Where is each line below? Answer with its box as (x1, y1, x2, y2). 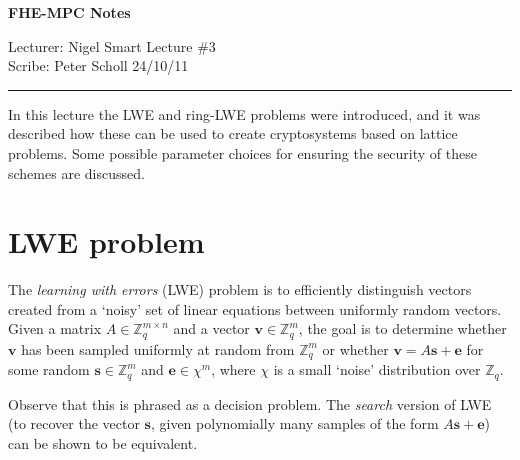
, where (211, 359, 256, 380)
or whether (322, 338, 389, 359)
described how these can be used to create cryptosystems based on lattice (8, 123, 458, 144)
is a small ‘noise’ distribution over (273, 359, 481, 380)
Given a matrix (8, 318, 102, 339)
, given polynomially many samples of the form (150, 413, 439, 434)
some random (8, 359, 90, 380)
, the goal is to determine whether (298, 318, 507, 339)
